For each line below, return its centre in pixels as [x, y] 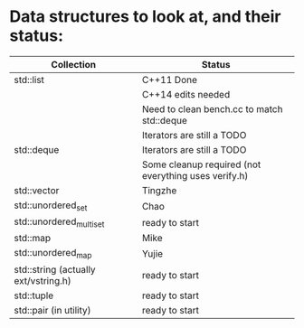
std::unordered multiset [59, 222]
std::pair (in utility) [53, 310]
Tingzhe [159, 190]
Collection [74, 64]
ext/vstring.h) [43, 280]
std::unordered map [53, 254]
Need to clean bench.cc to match [212, 108]
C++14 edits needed [186, 94]
